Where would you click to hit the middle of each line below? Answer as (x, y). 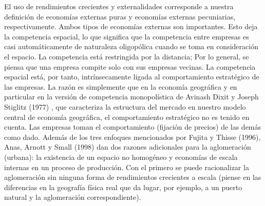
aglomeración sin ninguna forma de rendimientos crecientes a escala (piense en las (133, 177)
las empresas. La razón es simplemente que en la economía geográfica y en (121, 86)
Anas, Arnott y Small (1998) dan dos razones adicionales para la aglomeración (128, 147)
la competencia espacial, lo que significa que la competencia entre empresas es (127, 36)
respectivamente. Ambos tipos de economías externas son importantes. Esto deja (131, 26)
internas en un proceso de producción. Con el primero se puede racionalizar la (127, 167)
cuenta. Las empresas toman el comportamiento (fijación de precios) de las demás (133, 127)
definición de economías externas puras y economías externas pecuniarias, (120, 16)
